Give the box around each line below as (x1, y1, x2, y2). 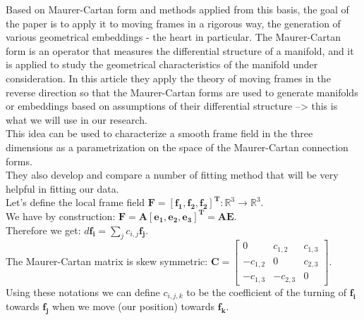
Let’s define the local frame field (6, 195, 145, 210)
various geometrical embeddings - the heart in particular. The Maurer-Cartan (6, 30, 341, 44)
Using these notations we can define (6, 284, 160, 299)
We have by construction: (6, 208, 116, 223)
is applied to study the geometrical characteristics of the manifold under (6, 57, 318, 72)
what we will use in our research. (6, 112, 147, 127)
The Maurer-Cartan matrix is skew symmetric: (6, 254, 208, 269)
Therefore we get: (6, 222, 81, 237)
